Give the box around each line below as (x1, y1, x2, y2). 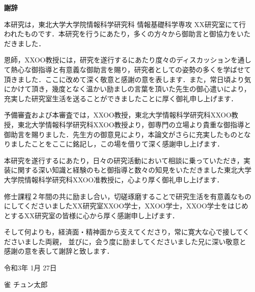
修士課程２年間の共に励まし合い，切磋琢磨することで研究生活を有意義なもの (4, 191, 252, 201)
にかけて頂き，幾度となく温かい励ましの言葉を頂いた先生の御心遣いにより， (4, 84, 251, 94)
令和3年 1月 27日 (4, 263, 57, 273)
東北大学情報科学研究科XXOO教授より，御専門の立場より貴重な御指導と (17, 119, 251, 129)
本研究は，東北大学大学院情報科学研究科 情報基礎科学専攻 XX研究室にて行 (4, 19, 246, 29)
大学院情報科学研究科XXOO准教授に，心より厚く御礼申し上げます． (4, 174, 224, 184)
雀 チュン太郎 (4, 279, 48, 289)
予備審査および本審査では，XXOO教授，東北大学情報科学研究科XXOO (4, 110, 231, 120)
